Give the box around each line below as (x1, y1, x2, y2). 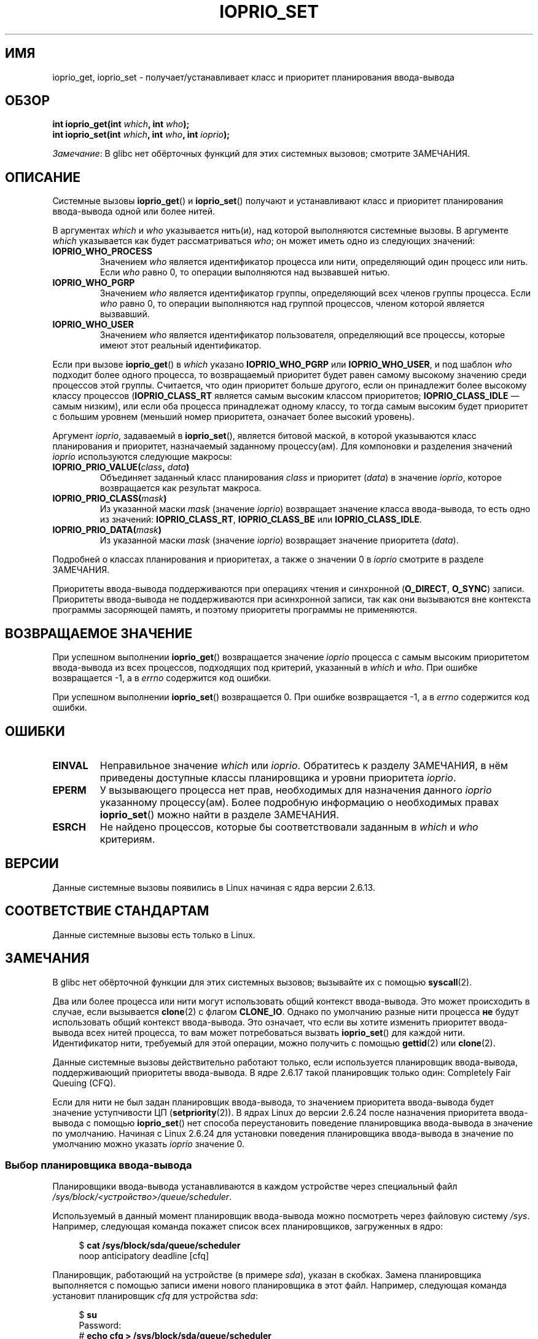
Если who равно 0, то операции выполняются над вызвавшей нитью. (99, 267, 390, 278)
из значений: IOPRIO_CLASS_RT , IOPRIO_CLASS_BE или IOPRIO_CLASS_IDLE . (99, 514, 422, 525)
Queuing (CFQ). (52, 1077, 116, 1088)
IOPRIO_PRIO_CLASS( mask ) (52, 493, 167, 504)
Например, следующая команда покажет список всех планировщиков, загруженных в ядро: (52, 1221, 443, 1232)
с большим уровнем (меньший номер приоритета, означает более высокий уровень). (52, 411, 415, 422)
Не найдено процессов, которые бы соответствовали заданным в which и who (99, 820, 478, 833)
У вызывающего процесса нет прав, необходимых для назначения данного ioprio (99, 783, 492, 796)
